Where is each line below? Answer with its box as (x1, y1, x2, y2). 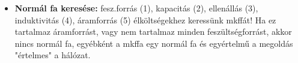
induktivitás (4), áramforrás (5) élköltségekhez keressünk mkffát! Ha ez (14, 13, 276, 26)
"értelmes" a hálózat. (14, 49, 91, 61)
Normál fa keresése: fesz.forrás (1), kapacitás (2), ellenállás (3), (14, 2, 258, 14)
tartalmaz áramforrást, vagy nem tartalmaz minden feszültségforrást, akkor (14, 25, 292, 38)
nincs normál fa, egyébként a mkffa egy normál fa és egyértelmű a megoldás (14, 37, 293, 49)
